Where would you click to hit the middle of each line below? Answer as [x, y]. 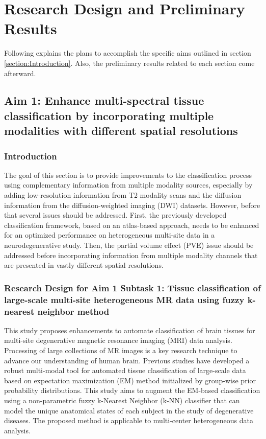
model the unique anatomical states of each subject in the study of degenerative [129, 410]
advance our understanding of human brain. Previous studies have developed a [127, 360]
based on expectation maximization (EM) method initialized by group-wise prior [130, 380]
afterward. [20, 73]
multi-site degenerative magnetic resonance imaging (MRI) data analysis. [118, 340]
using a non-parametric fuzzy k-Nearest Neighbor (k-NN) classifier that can [122, 400]
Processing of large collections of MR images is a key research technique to [121, 350]
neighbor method [73, 311]
